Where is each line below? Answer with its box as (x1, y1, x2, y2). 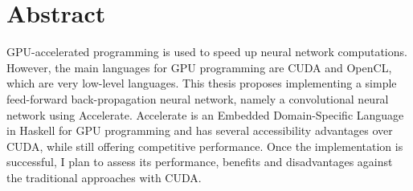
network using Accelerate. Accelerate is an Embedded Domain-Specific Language (6, 106, 404, 123)
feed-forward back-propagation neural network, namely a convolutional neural (6, 90, 389, 107)
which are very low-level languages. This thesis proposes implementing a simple (6, 75, 397, 91)
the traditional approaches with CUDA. (6, 169, 202, 185)
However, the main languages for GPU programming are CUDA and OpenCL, (6, 59, 392, 75)
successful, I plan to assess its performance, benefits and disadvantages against (6, 153, 393, 170)
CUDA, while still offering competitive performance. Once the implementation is (6, 137, 403, 154)
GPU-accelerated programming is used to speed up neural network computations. (6, 43, 407, 60)
